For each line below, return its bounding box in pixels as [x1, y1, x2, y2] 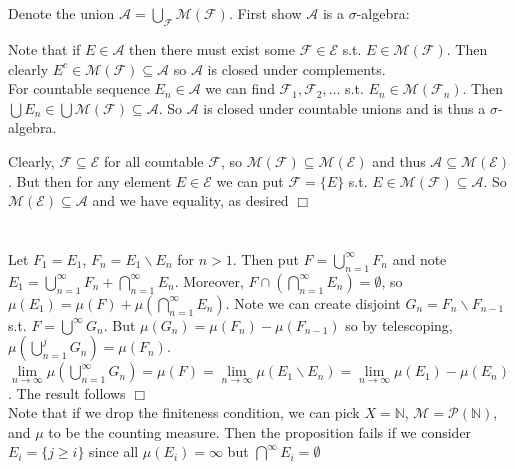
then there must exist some [129, 38, 295, 59]
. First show [228, 3, 302, 24]
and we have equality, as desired [92, 190, 289, 211]
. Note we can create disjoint [225, 292, 401, 313]
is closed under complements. [207, 58, 386, 79]
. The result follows [8, 382, 126, 403]
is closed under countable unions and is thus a [203, 97, 486, 118]
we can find [205, 78, 275, 99]
